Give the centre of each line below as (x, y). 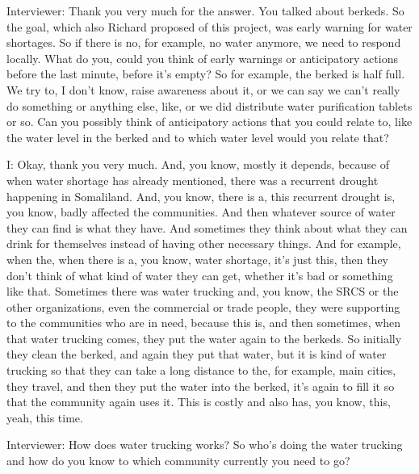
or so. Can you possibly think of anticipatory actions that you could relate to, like (209, 122)
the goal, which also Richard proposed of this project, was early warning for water (209, 26)
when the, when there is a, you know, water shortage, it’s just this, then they (197, 259)
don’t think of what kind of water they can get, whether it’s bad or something (200, 275)
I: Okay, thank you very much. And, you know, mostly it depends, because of (198, 164)
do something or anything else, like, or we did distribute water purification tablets (209, 105)
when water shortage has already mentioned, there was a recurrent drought (193, 180)
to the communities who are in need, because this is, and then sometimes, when (204, 323)
